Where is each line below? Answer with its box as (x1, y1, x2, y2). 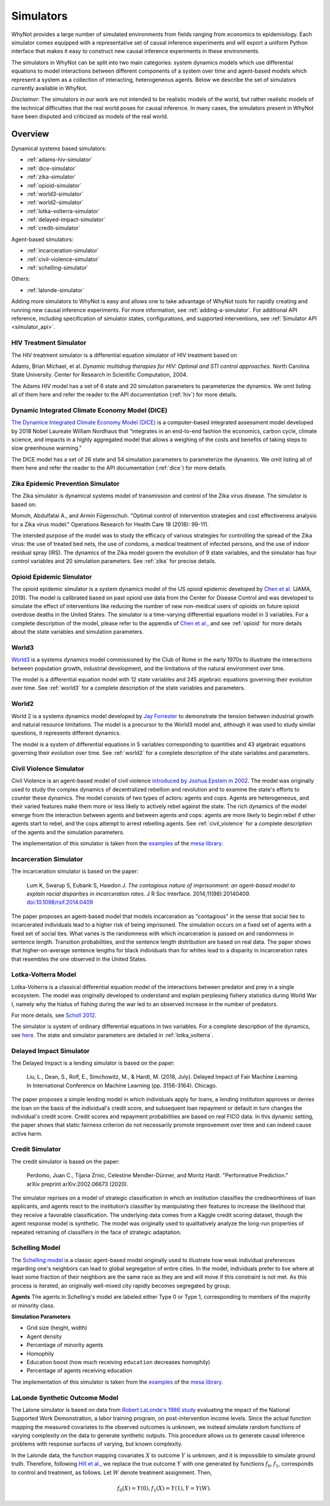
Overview (11, 128, 50, 139)
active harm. (11, 1129, 43, 1137)
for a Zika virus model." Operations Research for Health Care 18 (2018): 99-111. (11, 520, 209, 528)
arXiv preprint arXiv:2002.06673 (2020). (26, 1180, 128, 1188)
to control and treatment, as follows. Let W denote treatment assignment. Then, (11, 1469, 212, 1476)
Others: (11, 275, 31, 282)
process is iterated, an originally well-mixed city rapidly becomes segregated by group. (11, 1282, 231, 1289)
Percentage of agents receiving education (26, 1367, 133, 1375)
